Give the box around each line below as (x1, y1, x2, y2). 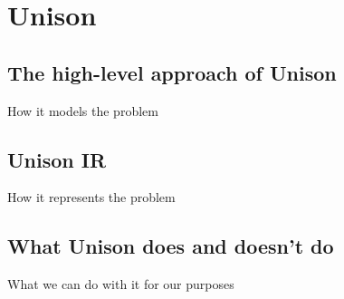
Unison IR (7, 145, 107, 173)
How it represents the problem (7, 188, 176, 207)
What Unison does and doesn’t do (7, 232, 334, 260)
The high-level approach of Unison (7, 58, 337, 86)
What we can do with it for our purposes (7, 275, 234, 294)
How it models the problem (7, 101, 158, 120)
